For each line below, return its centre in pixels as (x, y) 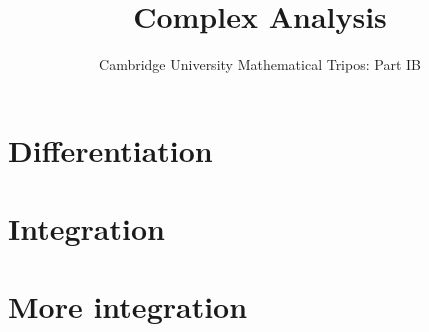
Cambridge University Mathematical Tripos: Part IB (260, 64)
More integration (128, 306)
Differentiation (110, 149)
